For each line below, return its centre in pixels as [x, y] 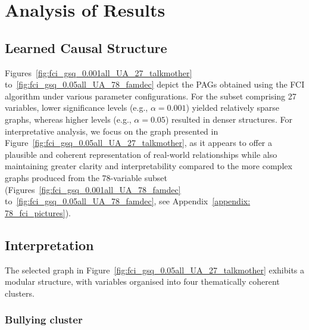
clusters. [20, 293]
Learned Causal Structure [86, 47]
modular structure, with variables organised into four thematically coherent [142, 281]
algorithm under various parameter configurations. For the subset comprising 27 [151, 96]
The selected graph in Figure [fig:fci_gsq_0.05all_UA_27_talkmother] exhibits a [155, 270]
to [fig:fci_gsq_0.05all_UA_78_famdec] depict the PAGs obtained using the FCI [155, 84]
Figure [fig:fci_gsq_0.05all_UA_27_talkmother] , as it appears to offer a [139, 143]
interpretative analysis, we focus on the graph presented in [112, 131]
